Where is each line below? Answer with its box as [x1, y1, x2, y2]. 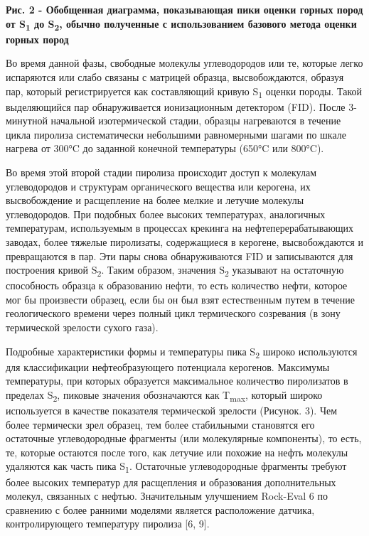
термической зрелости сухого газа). [6, 320, 159, 335]
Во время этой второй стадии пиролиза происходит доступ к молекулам [6, 165, 317, 179]
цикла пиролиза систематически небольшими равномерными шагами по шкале [6, 127, 346, 141]
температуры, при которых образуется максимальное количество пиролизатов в [6, 373, 348, 388]
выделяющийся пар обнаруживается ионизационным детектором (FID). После [6, 99, 346, 114]
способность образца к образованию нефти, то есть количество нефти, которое [6, 278, 348, 293]
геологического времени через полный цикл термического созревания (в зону [6, 306, 341, 321]
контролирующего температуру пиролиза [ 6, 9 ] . [6, 516, 210, 531]
